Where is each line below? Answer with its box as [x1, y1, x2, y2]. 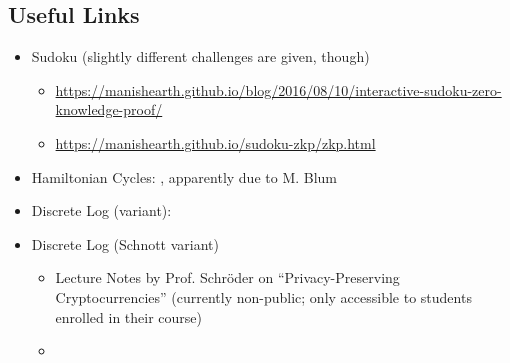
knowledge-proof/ [55, 99, 163, 120]
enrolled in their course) [55, 306, 203, 327]
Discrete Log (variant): [31, 200, 172, 221]
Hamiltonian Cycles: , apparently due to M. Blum [31, 166, 338, 187]
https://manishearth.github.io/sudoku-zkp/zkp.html [55, 132, 376, 153]
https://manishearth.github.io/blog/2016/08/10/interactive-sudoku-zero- [55, 79, 502, 100]
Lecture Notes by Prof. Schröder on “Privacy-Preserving [55, 267, 400, 288]
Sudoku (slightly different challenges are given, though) [31, 46, 370, 67]
